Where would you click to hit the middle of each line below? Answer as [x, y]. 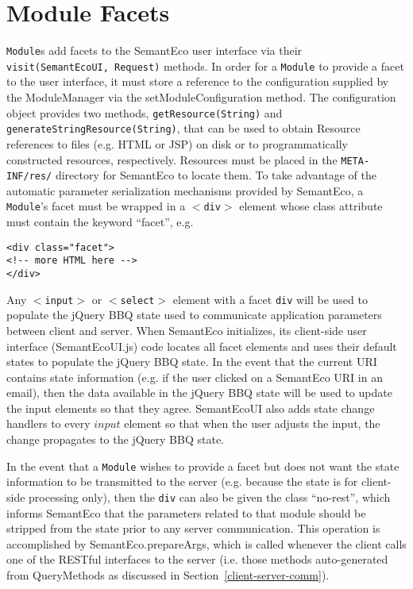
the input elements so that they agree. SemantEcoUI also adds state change [191, 408]
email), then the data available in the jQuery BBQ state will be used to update [199, 393]
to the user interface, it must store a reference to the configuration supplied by [198, 81]
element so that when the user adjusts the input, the [252, 423]
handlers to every [48, 423]
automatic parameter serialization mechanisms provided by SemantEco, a [185, 190]
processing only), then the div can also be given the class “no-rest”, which [210, 497]
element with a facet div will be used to [270, 299]
